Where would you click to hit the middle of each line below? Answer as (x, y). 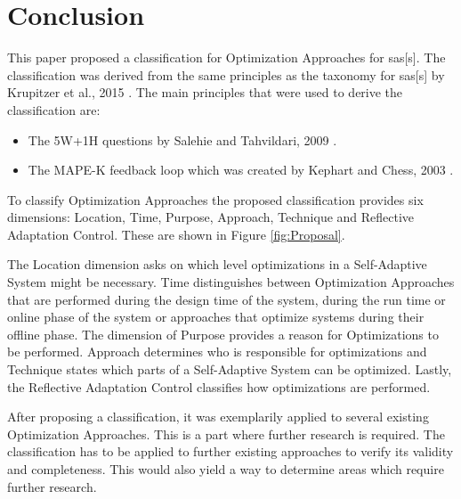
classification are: (54, 109)
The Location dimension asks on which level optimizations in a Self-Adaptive (217, 264)
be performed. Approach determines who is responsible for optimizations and (217, 352)
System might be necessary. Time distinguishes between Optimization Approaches (231, 282)
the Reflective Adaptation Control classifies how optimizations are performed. (219, 386)
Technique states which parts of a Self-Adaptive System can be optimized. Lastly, (230, 369)
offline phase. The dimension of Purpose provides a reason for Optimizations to (223, 334)
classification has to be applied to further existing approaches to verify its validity (230, 451)
